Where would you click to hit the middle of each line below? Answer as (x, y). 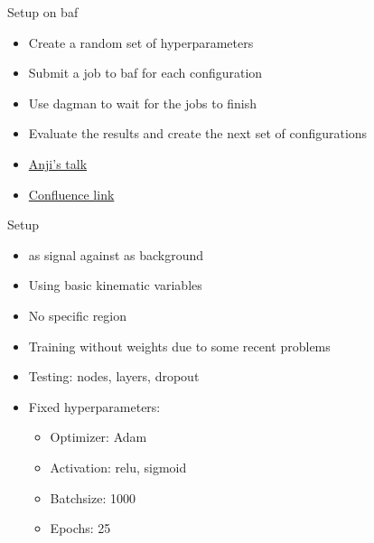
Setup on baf (43, 12)
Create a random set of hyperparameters (141, 42)
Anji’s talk (58, 163)
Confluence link (71, 194)
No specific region (78, 315)
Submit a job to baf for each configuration (145, 73)
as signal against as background (116, 254)
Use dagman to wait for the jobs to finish (143, 103)
